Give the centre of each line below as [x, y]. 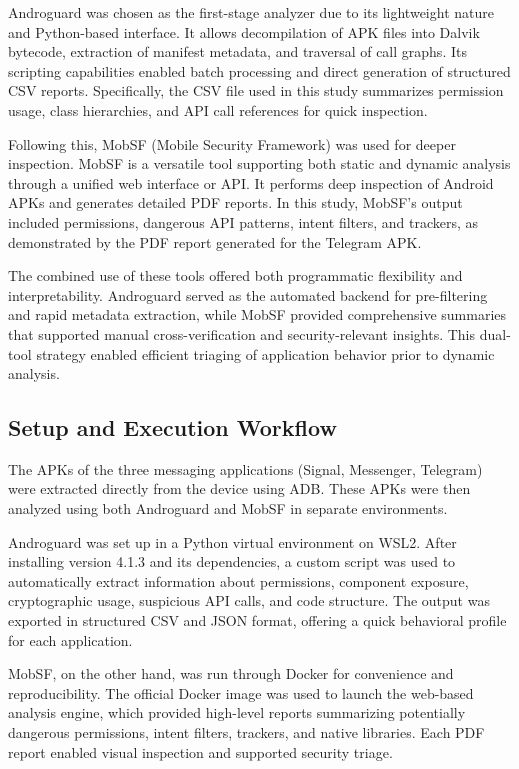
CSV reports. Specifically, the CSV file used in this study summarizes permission [256, 90]
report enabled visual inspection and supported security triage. [200, 751]
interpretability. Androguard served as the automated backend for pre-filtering [248, 294]
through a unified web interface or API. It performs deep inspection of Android [251, 182]
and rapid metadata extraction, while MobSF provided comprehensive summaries [257, 314]
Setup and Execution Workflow [172, 427]
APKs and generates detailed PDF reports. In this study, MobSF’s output [235, 202]
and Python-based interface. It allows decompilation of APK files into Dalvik [244, 31]
